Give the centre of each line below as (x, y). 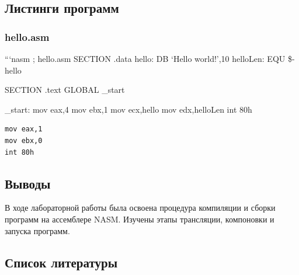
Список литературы (61, 262)
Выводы (28, 183)
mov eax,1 (24, 129)
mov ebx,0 (24, 140)
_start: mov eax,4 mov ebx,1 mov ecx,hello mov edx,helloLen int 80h (128, 109)
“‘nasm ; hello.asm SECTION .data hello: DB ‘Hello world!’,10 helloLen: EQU (145, 58)
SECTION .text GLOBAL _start (65, 90)
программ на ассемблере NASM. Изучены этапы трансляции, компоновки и (140, 219)
